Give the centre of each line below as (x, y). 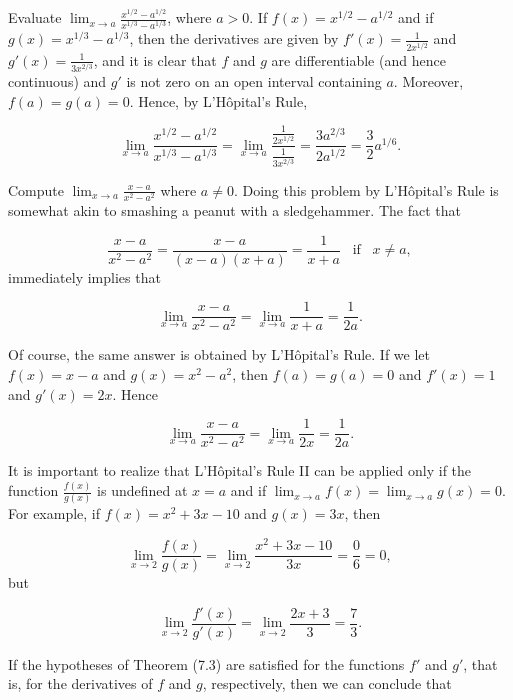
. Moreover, (428, 81)
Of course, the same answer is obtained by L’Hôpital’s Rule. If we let (219, 354)
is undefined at (142, 490)
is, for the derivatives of (80, 683)
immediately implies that (84, 276)
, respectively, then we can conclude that (327, 683)
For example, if (54, 513)
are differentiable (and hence (358, 59)
